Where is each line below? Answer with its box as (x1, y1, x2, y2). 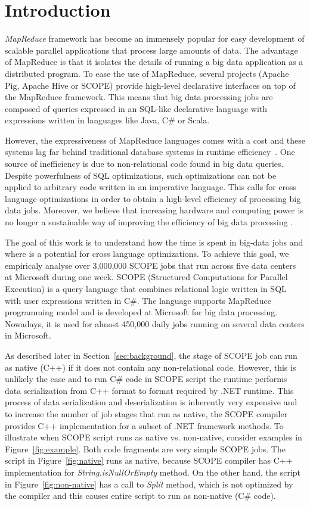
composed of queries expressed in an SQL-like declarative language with (5, 102, 268, 114)
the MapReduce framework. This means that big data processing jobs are (5, 91, 273, 103)
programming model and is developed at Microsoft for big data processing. (5, 306, 278, 318)
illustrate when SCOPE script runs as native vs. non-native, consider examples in (5, 431, 302, 443)
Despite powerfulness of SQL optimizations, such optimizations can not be (5, 169, 277, 181)
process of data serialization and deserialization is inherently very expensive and (5, 396, 297, 408)
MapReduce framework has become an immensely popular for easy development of (5, 32, 305, 45)
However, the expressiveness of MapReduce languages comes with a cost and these (5, 134, 306, 146)
